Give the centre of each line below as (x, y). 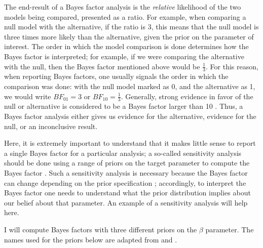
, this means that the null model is (205, 27)
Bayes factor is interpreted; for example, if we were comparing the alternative (124, 56)
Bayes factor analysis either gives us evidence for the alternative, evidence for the (130, 116)
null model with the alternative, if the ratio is (75, 27)
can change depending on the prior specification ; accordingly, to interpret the (125, 182)
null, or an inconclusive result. (51, 126)
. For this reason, (232, 66)
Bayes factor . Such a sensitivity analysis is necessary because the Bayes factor (126, 172)
